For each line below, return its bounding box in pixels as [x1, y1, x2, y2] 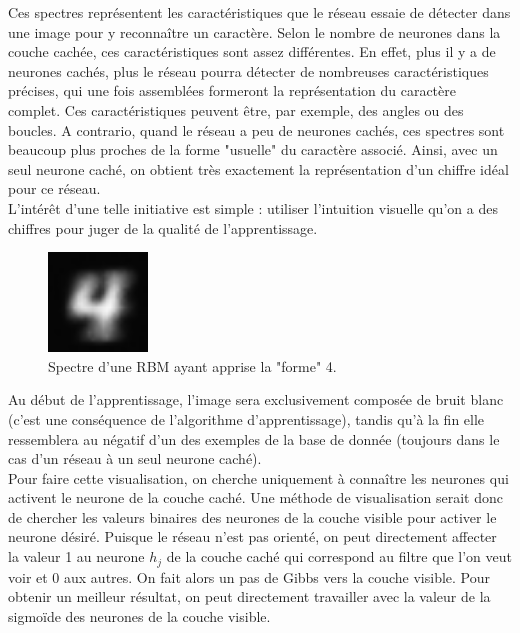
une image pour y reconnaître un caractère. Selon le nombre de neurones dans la [8, 21, 501, 42]
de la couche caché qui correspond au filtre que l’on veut [166, 546, 512, 567]
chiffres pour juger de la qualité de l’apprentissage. [8, 217, 318, 238]
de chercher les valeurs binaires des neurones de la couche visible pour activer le [8, 506, 497, 527]
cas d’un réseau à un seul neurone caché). [8, 448, 262, 469]
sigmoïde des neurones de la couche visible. [8, 605, 271, 626]
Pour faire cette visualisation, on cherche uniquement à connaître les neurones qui [8, 467, 509, 488]
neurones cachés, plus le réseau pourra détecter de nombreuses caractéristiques [8, 60, 489, 81]
